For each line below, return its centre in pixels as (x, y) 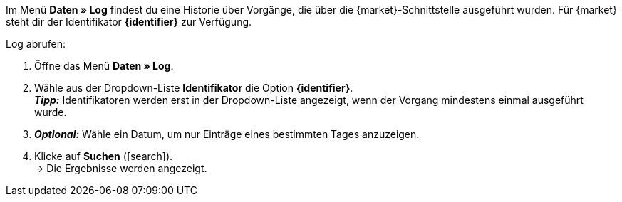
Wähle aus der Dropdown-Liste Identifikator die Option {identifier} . (194, 88)
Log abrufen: (36, 44)
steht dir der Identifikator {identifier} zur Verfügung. (129, 22)
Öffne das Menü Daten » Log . (104, 66)
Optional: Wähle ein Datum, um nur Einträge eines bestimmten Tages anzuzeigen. (227, 134)
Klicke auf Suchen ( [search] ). (104, 156)
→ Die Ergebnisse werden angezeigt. (121, 168)
